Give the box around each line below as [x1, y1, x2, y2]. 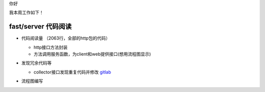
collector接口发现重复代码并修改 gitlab [33, 69, 111, 75]
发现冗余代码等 [21, 60, 52, 66]
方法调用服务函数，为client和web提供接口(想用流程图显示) [33, 51, 151, 57]
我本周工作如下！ [9, 10, 44, 16]
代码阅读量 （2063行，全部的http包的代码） [21, 35, 110, 41]
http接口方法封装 [33, 44, 68, 50]
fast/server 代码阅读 [9, 23, 72, 31]
